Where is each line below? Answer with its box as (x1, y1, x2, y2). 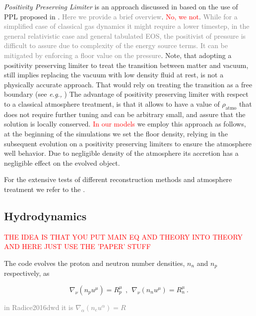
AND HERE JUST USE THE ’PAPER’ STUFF (4, 241, 151, 252)
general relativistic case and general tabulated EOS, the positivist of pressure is (4, 30, 246, 41)
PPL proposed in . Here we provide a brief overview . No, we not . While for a (4, 11, 238, 21)
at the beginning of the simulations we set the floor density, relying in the (4, 128, 228, 138)
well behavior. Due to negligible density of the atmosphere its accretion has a (4, 148, 239, 158)
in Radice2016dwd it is (4, 302, 73, 312)
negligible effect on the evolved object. (4, 157, 120, 168)
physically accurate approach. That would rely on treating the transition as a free (4, 79, 253, 89)
